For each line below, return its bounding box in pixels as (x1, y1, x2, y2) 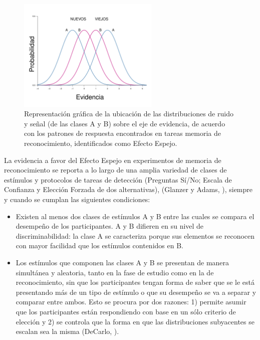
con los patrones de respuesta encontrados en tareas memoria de (24, 128, 221, 138)
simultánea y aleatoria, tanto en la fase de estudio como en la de (16, 267, 214, 277)
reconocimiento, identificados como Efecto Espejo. (24, 138, 177, 148)
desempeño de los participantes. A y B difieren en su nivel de (16, 221, 204, 231)
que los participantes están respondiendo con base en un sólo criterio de (16, 306, 236, 316)
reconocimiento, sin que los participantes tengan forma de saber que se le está (16, 277, 254, 287)
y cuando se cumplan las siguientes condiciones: (4, 194, 150, 205)
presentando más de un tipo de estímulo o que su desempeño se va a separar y (16, 286, 256, 297)
